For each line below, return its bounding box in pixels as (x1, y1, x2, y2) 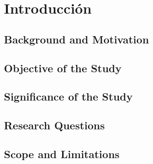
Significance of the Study (4, 89, 133, 104)
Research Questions (4, 118, 105, 133)
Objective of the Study (4, 60, 122, 75)
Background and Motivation (4, 31, 149, 46)
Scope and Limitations (4, 146, 120, 161)
